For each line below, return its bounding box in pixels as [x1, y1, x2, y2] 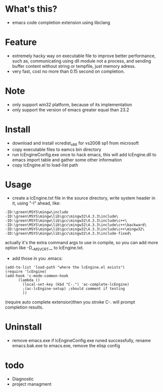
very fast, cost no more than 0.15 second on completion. [12, 68, 125, 74]
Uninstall [5, 321, 42, 332]
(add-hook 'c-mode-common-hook [5, 273, 69, 279]
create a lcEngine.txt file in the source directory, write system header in [12, 195, 156, 201]
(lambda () [18, 278, 40, 283]
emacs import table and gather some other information [12, 157, 122, 163]
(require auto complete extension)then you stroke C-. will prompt [5, 299, 135, 305]
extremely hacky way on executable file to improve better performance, [12, 53, 156, 59]
